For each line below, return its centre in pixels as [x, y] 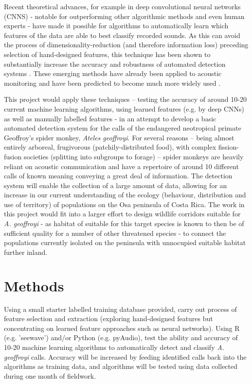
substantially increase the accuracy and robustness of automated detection [115, 64]
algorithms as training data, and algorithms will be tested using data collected [121, 366]
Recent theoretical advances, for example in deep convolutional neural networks [122, 6]
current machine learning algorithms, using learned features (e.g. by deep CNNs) [124, 108]
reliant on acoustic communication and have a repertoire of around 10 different [121, 166]
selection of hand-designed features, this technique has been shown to [107, 54]
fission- [228, 147]
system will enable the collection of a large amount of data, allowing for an [116, 185]
